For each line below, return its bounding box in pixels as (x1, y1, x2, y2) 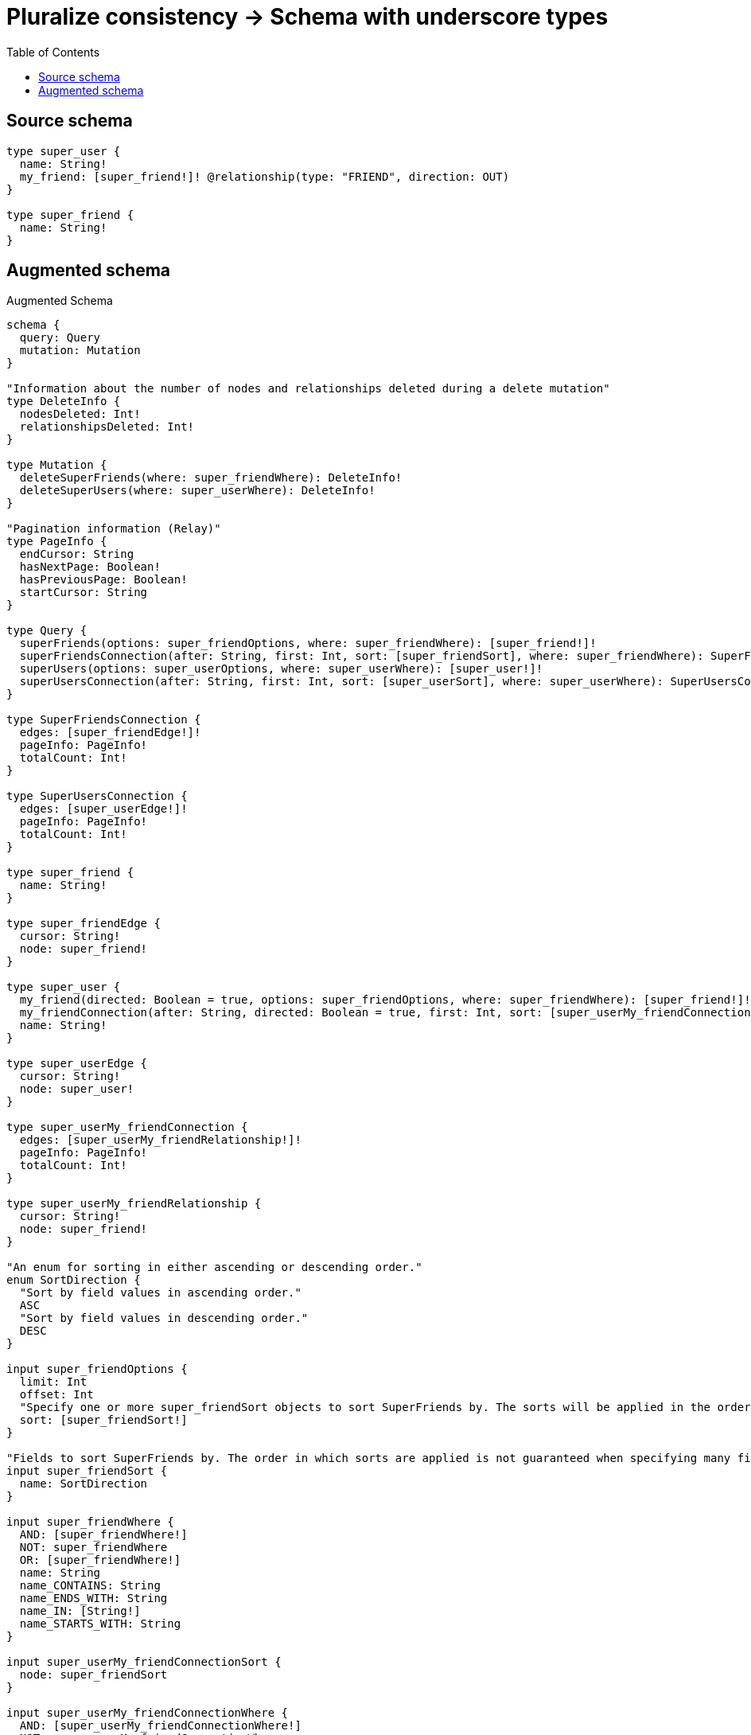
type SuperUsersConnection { (6, 790, 188, 803)
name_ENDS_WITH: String (19, 1592, 168, 1605)
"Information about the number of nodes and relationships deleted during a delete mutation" (6, 382, 610, 396)
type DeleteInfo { (6, 395, 121, 408)
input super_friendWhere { (6, 1515, 174, 1529)
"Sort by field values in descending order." (19, 1312, 309, 1325)
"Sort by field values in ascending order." (19, 1286, 302, 1300)
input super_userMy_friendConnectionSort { (6, 1655, 282, 1669)
